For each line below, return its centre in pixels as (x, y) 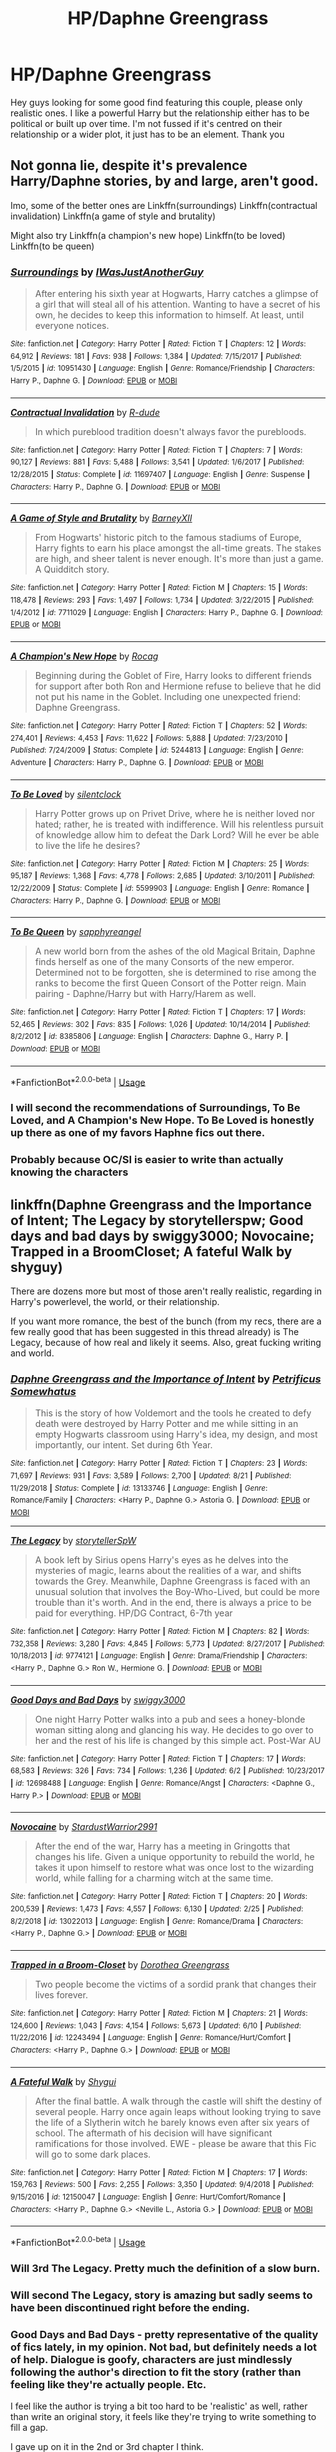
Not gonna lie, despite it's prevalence (129, 165)
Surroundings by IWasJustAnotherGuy (107, 272)
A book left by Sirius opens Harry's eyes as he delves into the (161, 1560)
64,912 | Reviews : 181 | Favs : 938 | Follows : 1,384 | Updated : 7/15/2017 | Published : (156, 356)
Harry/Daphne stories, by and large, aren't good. (164, 181)
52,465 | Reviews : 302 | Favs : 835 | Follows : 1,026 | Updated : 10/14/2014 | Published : (160, 1024)
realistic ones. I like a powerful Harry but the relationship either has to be (160, 113)
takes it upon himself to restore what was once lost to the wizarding (174, 1868)
